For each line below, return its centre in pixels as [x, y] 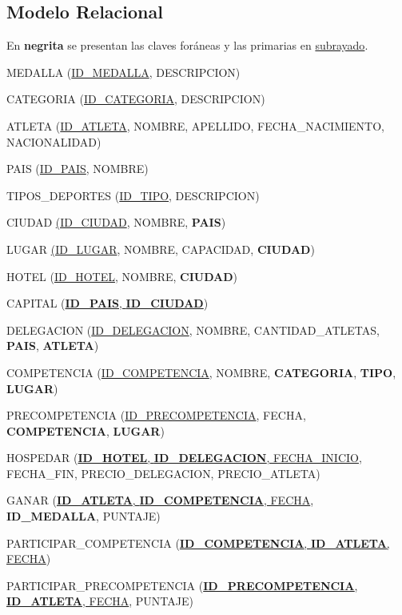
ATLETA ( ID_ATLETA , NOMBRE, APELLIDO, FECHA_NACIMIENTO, [195, 125]
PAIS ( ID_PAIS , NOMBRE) [78, 169]
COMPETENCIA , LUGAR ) [86, 430]
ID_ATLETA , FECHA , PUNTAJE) [100, 601]
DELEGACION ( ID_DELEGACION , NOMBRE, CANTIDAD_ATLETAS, [193, 330]
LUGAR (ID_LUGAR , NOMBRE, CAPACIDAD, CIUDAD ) [161, 249]
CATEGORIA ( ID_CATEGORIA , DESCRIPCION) [136, 99]
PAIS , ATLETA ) [53, 346]
